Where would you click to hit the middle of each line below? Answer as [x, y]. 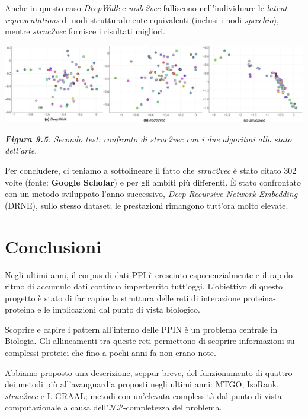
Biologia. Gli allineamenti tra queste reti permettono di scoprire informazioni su [150, 341]
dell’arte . [21, 150]
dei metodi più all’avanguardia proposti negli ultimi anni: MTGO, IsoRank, [142, 384]
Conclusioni [53, 246]
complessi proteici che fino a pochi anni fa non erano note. [110, 353]
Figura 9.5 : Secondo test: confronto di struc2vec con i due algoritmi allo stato [148, 139]
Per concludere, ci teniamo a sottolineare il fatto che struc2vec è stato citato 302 [151, 170]
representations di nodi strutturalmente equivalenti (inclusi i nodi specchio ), [142, 19]
